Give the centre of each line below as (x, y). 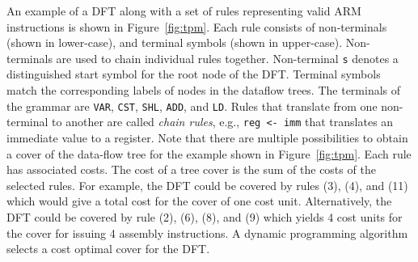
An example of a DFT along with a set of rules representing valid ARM (184, 11)
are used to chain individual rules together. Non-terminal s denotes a (227, 58)
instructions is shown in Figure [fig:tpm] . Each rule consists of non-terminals (197, 26)
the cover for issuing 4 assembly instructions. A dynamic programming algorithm (207, 232)
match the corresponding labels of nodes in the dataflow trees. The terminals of (204, 90)
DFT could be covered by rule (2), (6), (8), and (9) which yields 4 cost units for (205, 216)
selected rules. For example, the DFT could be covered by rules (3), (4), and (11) (207, 185)
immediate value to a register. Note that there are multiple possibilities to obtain (207, 137)
